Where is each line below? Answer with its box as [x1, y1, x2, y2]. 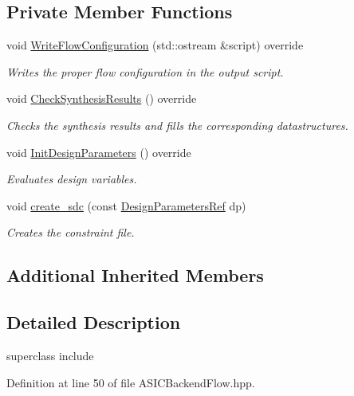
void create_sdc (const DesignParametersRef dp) [6, 197, 246, 214]
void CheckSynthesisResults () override [6, 90, 197, 107]
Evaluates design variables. [6, 171, 137, 187]
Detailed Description [6, 310, 181, 335]
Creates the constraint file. [6, 224, 135, 241]
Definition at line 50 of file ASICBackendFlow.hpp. [6, 374, 255, 390]
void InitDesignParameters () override [6, 143, 191, 160]
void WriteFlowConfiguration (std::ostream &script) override [6, 37, 304, 53]
